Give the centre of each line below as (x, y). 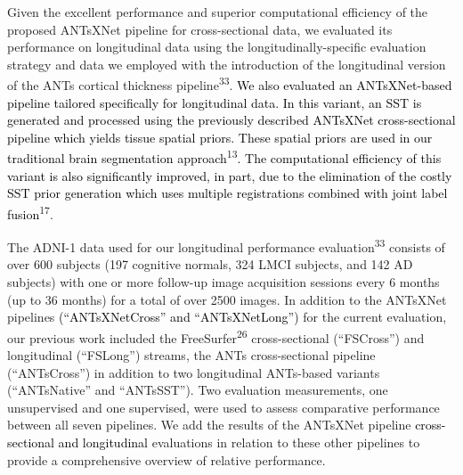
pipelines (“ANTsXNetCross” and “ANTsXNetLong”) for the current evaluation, (227, 317)
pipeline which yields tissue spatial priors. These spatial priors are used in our (220, 137)
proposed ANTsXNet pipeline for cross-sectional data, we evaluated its (200, 29)
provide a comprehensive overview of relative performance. (167, 459)
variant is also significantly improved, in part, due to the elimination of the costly (230, 175)
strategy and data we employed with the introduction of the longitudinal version (227, 64)
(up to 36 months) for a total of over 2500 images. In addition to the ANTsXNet (227, 299)
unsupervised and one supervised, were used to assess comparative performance (223, 407)
